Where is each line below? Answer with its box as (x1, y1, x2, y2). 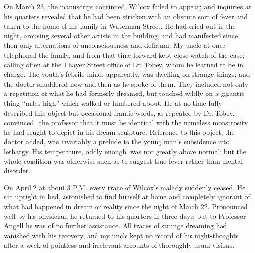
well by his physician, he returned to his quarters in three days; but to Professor (4, 211, 246, 221)
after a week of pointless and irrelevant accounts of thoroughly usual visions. (4, 240, 235, 250)
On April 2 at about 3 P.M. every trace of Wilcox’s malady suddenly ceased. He (4, 182, 246, 192)
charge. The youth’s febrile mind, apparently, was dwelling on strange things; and (4, 69, 250, 79)
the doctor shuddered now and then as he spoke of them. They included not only (4, 78, 249, 89)
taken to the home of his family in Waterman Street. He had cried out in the (4, 21, 236, 31)
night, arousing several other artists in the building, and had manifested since (4, 30, 238, 40)
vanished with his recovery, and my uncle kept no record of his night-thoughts (4, 230, 239, 240)
